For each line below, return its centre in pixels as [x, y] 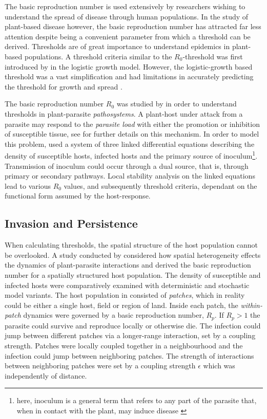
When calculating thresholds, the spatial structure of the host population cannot [131, 245]
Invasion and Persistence [71, 223]
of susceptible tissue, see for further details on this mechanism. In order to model [132, 134]
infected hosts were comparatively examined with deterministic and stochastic [127, 285]
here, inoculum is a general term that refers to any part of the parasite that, [137, 400]
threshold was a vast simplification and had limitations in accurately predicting [129, 76]
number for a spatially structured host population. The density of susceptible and [133, 274]
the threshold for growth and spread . [64, 86]
